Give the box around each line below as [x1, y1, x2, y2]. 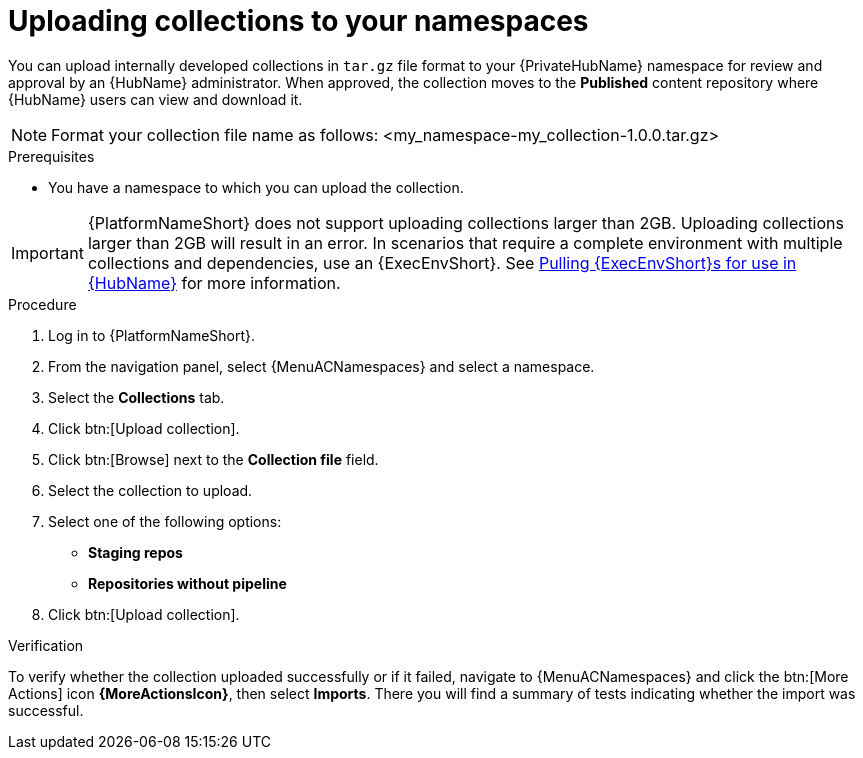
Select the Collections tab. [48, 388, 225, 406]
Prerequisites [8, 147, 95, 165]
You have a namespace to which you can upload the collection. [48, 178, 464, 196]
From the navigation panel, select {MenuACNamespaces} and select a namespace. [48, 357, 595, 375]
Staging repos [88, 543, 183, 561]
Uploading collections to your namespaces [8, 4, 589, 38]
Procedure [8, 295, 77, 313]
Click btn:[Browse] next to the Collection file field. [48, 450, 379, 468]
